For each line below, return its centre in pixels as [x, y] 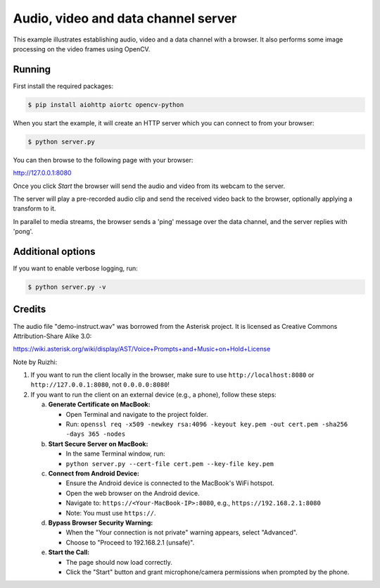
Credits [30, 309]
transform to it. [34, 208]
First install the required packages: [63, 86]
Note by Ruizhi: [35, 362]
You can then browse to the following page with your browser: [103, 160]
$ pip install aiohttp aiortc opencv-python [106, 105]
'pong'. [23, 232]
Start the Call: [69, 552]
